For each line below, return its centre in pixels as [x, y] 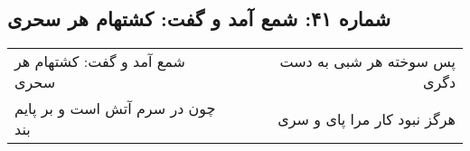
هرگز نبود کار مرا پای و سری [367, 118]
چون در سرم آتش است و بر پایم [115, 109]
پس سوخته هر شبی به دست [367, 61]
